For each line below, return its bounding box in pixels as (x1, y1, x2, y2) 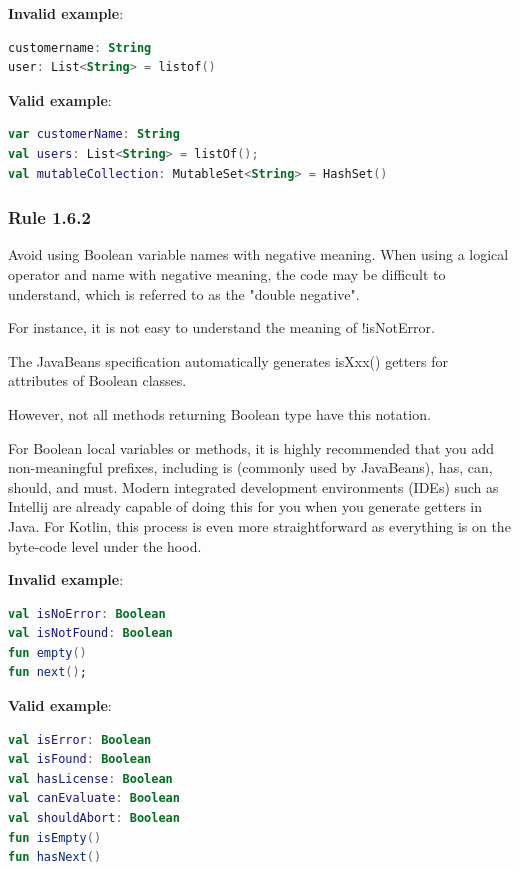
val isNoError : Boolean (8, 606, 166, 621)
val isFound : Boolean (8, 752, 152, 767)
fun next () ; (8, 665, 87, 680)
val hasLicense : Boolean (8, 771, 173, 786)
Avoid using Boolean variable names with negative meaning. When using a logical (8, 244, 509, 265)
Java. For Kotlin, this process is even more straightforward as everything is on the (8, 515, 511, 536)
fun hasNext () (8, 850, 102, 865)
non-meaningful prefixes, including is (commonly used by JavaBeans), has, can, (8, 457, 493, 478)
